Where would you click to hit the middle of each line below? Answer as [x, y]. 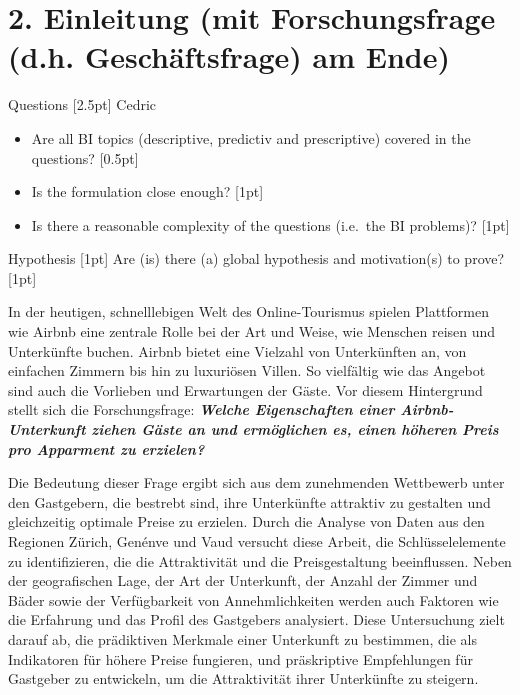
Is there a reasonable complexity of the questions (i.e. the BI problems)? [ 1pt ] [270, 224]
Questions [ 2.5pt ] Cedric [82, 104]
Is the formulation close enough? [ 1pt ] [147, 191]
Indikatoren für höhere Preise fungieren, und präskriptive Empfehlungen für [240, 658]
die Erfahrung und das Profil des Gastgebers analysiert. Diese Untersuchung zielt [256, 619]
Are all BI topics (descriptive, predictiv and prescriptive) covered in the [251, 137]
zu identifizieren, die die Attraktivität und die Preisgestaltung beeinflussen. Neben [260, 560]
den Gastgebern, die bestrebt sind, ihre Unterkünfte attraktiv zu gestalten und [249, 501]
